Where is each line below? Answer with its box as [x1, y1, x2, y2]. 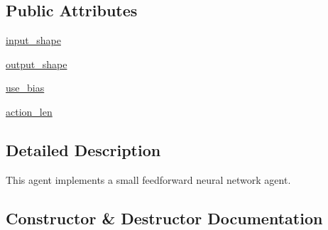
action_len [6, 104, 53, 119]
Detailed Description [6, 138, 161, 160]
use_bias [6, 80, 45, 95]
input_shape [6, 33, 61, 48]
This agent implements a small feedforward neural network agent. [6, 172, 291, 187]
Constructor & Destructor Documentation [6, 207, 323, 229]
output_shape [6, 56, 67, 71]
